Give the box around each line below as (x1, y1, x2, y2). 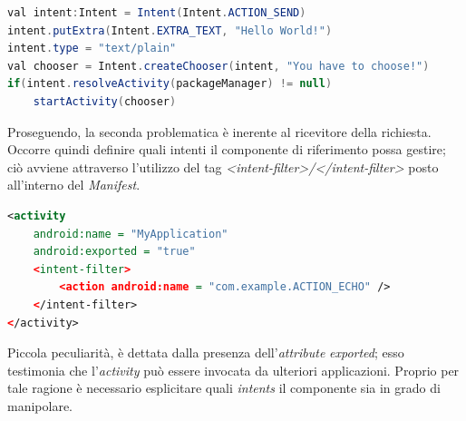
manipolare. (7, 396, 73, 415)
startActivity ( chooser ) (33, 94, 177, 108)
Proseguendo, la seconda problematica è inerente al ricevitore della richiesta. (7, 122, 432, 141)
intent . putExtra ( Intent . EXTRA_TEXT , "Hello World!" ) (7, 24, 333, 37)
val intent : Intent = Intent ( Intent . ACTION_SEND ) (7, 6, 306, 19)
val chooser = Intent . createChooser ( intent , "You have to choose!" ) (7, 59, 430, 73)
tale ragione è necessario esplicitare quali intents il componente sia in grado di (7, 378, 441, 397)
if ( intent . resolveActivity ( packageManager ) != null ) (7, 77, 333, 91)
